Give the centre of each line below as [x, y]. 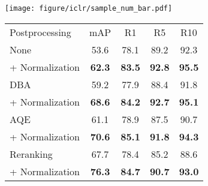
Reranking [31, 154]
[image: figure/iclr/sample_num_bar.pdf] [89, 8]
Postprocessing [40, 32]
